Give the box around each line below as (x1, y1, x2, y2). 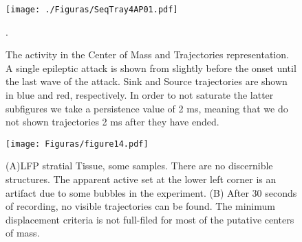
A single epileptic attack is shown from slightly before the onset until (6, 60, 296, 75)
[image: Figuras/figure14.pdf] (6, 138, 149, 149)
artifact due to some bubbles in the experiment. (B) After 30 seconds (6, 185, 297, 199)
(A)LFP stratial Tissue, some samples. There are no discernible (6, 158, 273, 173)
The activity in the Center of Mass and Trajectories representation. (6, 47, 289, 62)
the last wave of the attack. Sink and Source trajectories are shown (6, 74, 288, 88)
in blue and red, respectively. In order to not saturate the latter (6, 88, 274, 102)
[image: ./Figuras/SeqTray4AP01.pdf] (6, 5, 178, 14)
